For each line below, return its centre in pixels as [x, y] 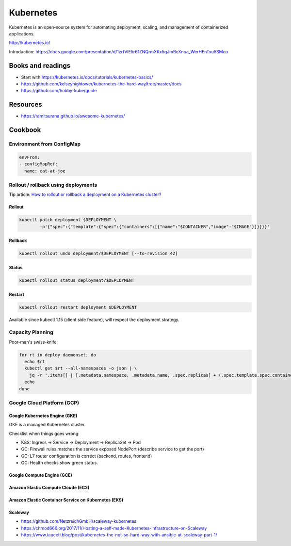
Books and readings [40, 65]
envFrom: [30, 157]
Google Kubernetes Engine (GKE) [43, 416]
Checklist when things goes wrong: [44, 434]
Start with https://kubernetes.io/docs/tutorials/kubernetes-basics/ [87, 77]
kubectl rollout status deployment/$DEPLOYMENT [77, 280]
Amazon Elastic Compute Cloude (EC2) [49, 488]
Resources [25, 104]
